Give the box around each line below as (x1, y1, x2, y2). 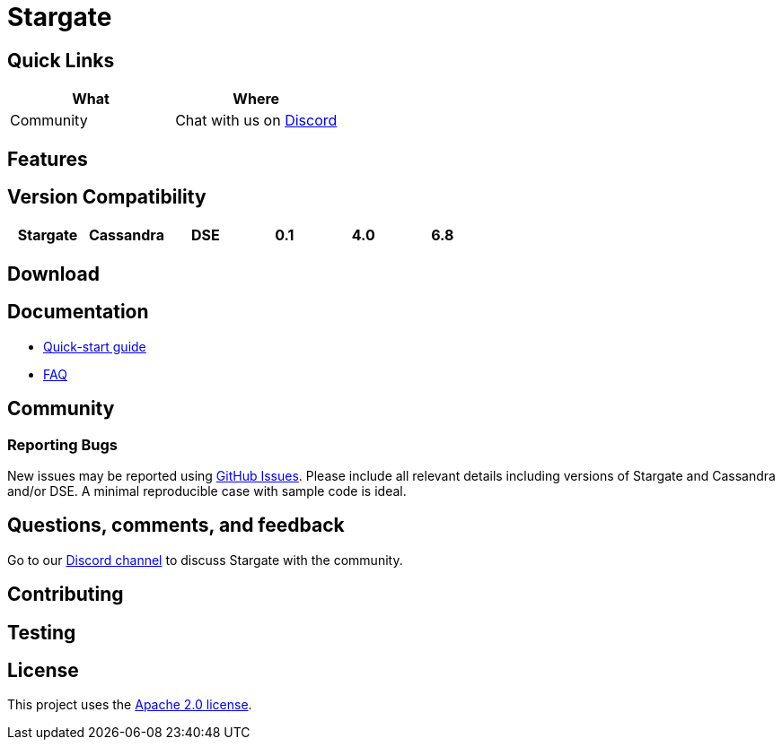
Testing (7, 621, 76, 644)
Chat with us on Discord (175, 111, 338, 130)
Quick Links (7, 48, 115, 72)
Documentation (7, 300, 149, 324)
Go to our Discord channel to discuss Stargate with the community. (7, 552, 403, 568)
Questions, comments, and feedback (7, 514, 345, 537)
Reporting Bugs (7, 435, 118, 454)
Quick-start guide (43, 338, 146, 354)
